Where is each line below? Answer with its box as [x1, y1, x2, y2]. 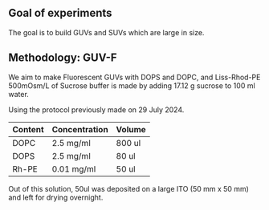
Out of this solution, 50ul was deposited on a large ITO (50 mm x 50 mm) [8, 184, 249, 193]
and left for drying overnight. [8, 192, 104, 202]
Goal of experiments [8, 6, 112, 20]
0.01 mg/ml [51, 164, 96, 175]
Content [12, 123, 44, 135]
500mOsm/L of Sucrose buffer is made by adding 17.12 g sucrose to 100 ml [8, 80, 255, 91]
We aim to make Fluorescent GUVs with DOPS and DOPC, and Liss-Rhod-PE [8, 72, 261, 82]
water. [8, 89, 30, 99]
